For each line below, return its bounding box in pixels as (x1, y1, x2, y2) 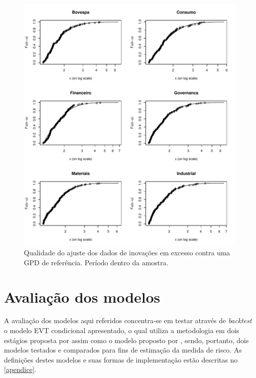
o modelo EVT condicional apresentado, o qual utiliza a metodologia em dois (4, 325, 240, 336)
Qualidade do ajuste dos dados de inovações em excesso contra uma (24, 247, 230, 258)
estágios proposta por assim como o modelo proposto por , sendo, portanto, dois (4, 335, 249, 345)
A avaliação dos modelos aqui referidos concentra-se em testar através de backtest (4, 315, 252, 326)
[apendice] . (4, 364, 36, 375)
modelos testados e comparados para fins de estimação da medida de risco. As (4, 345, 242, 355)
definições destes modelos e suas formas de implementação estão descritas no (4, 354, 238, 365)
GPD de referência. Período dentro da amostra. (24, 257, 168, 267)
